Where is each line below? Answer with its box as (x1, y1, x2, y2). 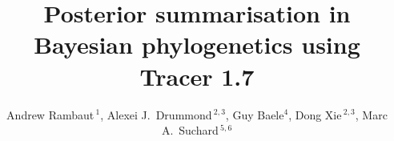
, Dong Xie (288, 106, 342, 123)
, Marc (355, 106, 388, 123)
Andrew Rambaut (6, 106, 94, 123)
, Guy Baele (225, 106, 284, 123)
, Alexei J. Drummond (100, 106, 212, 123)
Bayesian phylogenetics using (34, 28, 360, 61)
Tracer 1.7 (139, 59, 255, 92)
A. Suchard (161, 122, 219, 139)
